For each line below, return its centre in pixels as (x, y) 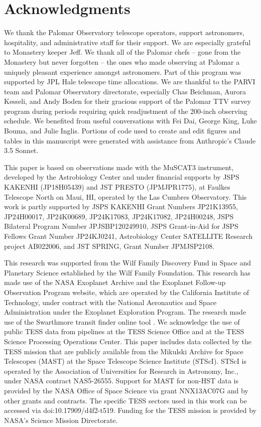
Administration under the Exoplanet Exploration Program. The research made (125, 312)
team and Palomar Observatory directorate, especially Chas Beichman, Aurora (125, 91)
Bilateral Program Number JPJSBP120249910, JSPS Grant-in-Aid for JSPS (121, 226)
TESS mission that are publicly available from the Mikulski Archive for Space (124, 351)
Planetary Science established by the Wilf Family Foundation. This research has (127, 272)
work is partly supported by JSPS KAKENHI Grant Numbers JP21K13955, (121, 206)
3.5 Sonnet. (21, 150)
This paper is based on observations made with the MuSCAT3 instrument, (119, 167)
